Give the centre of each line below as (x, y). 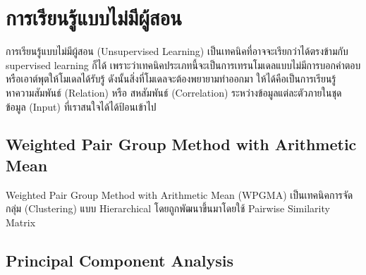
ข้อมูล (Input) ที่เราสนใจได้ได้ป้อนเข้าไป (81, 106)
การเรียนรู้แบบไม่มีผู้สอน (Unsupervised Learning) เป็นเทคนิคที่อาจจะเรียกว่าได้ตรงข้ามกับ (177, 51)
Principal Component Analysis (120, 260)
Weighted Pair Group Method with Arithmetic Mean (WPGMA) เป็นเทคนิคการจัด (179, 194)
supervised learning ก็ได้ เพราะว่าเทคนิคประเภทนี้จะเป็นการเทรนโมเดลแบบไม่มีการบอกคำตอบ (183, 65)
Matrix (21, 222)
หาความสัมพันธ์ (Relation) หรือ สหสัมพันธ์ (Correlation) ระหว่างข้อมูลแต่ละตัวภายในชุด (174, 92)
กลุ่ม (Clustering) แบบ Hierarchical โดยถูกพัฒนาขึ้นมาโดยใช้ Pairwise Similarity (168, 208)
